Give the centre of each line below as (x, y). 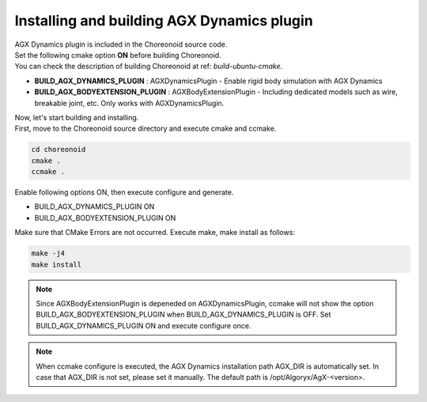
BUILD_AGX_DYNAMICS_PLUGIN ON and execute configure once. (144, 325)
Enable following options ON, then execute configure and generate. (124, 192)
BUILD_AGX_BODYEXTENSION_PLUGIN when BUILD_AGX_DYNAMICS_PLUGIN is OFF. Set (183, 315)
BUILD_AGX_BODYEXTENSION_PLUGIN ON (105, 218)
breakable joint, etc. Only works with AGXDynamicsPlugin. (129, 103)
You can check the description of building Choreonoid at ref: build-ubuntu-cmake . (149, 66)
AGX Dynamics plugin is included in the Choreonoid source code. (121, 44)
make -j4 (48, 254)
